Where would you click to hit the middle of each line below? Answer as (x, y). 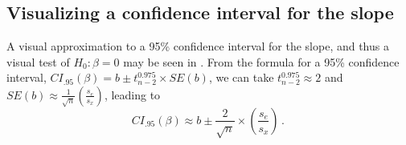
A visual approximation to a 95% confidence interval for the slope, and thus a (198, 46)
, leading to (132, 94)
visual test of (38, 61)
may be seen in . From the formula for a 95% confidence (261, 61)
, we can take (241, 77)
